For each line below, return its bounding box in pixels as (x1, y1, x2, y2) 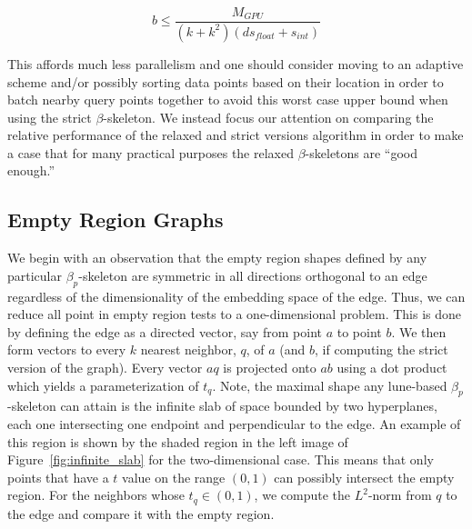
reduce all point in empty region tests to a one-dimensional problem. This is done (7, 304, 462, 324)
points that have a (7, 467, 109, 486)
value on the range (122, 467, 226, 486)
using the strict (7, 107, 92, 126)
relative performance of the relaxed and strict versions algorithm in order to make (7, 125, 464, 145)
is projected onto (223, 358, 316, 377)
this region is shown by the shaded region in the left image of (7, 432, 348, 451)
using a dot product (336, 358, 447, 377)
